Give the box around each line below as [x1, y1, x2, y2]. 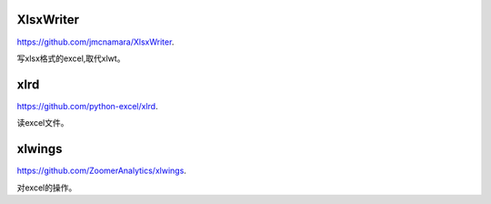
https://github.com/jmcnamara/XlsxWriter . [16, 36, 175, 47]
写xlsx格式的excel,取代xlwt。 [16, 53, 125, 64]
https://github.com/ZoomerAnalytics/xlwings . [16, 165, 186, 177]
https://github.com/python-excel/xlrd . [16, 100, 158, 111]
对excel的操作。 [16, 182, 77, 193]
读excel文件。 [16, 117, 69, 128]
